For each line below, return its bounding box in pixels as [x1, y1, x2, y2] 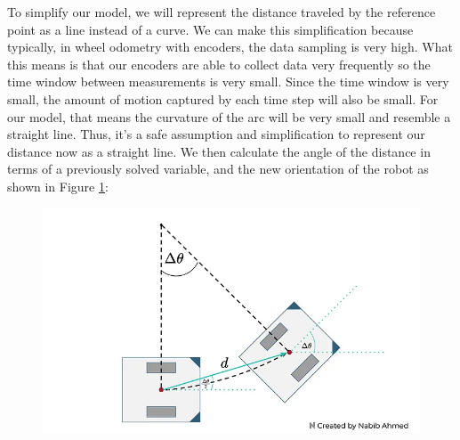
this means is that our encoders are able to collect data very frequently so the [7, 54, 431, 73]
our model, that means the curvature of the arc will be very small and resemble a [7, 107, 451, 126]
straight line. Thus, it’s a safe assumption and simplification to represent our [7, 125, 425, 143]
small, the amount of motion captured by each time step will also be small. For [7, 89, 439, 108]
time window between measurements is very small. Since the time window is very [7, 72, 449, 91]
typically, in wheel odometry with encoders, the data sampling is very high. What [7, 37, 453, 56]
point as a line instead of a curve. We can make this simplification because [7, 20, 414, 38]
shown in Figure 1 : [7, 176, 109, 195]
